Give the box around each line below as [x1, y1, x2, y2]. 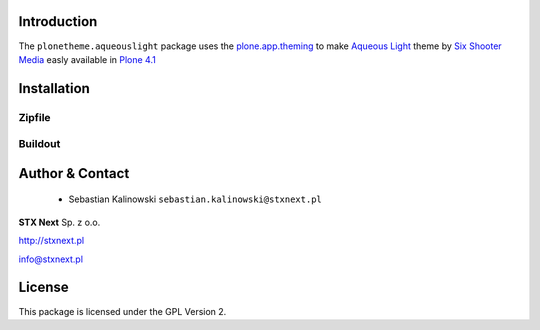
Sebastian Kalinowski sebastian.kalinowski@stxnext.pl [68, 193, 322, 205]
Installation [18, 80, 90, 97]
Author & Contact [18, 165, 130, 182]
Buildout [18, 137, 61, 151]
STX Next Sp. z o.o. [18, 216, 101, 228]
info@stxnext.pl [18, 253, 84, 265]
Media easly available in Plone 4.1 [18, 53, 157, 65]
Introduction [18, 13, 98, 30]
